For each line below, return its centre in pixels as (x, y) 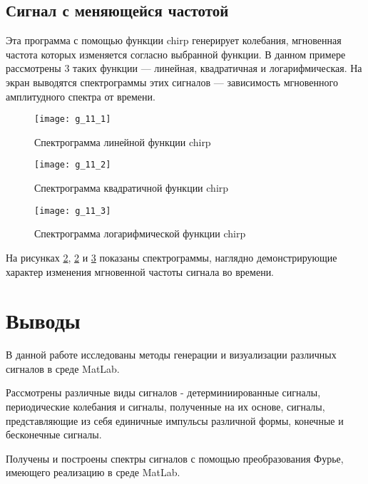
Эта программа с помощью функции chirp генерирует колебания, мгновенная (174, 40)
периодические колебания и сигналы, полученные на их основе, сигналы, (165, 407)
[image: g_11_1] (73, 119)
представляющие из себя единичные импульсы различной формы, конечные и (175, 420)
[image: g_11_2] (73, 165)
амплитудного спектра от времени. (81, 96)
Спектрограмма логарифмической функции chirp (140, 233)
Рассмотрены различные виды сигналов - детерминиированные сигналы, (163, 392)
